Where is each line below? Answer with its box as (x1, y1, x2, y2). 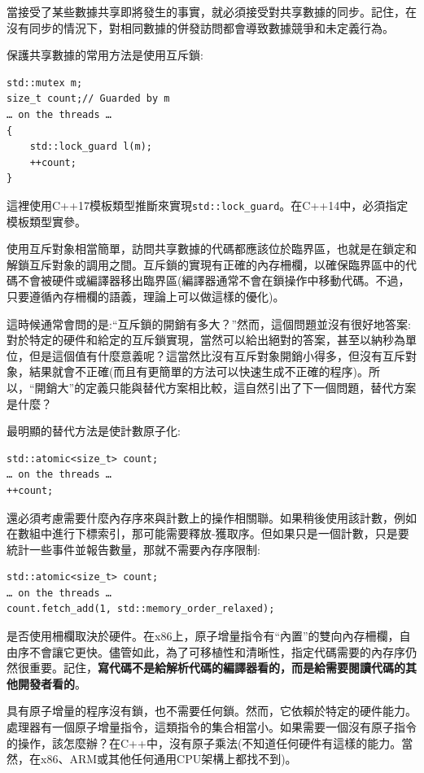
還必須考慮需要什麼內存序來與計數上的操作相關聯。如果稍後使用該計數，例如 (7, 509, 417, 526)
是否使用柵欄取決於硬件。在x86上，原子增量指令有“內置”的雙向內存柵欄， (7, 627, 400, 644)
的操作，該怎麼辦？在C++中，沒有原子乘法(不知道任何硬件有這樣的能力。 (7, 734, 402, 751)
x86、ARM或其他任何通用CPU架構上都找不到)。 (40, 750, 297, 767)
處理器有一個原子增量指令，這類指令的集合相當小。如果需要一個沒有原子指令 (7, 718, 417, 736)
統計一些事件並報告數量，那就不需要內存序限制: (7, 540, 260, 557)
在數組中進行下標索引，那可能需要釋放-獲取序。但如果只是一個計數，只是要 (7, 525, 409, 542)
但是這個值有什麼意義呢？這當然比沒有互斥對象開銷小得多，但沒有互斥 (28, 347, 405, 364)
